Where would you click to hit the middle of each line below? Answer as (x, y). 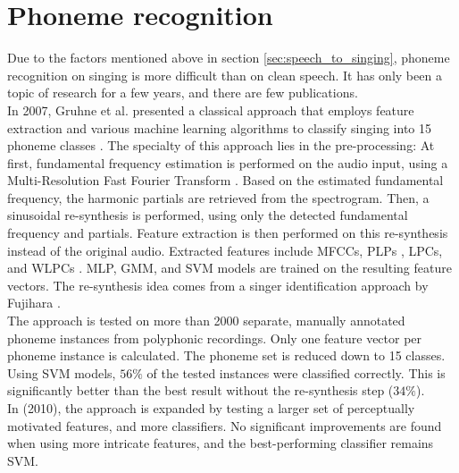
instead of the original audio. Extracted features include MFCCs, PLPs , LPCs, (225, 250)
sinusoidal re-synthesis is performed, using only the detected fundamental (208, 215)
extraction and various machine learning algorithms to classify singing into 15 (220, 127)
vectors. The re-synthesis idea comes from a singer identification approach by (218, 285)
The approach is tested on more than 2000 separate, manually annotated (206, 321)
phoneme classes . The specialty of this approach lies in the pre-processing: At (221, 145)
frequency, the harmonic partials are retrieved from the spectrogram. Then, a (218, 197)
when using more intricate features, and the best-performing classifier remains (221, 443)
